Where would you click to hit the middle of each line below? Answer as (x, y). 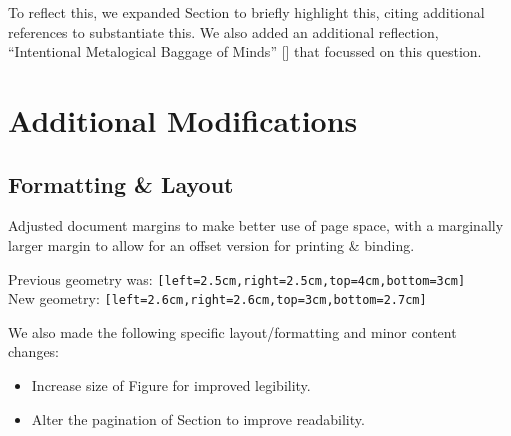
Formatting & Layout (121, 183)
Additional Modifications (183, 119)
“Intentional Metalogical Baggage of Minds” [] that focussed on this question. (245, 51)
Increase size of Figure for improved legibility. (171, 385)
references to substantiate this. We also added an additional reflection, (223, 31)
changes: (34, 351)
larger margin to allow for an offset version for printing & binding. (211, 244)
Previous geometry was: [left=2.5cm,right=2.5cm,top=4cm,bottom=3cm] (237, 278)
